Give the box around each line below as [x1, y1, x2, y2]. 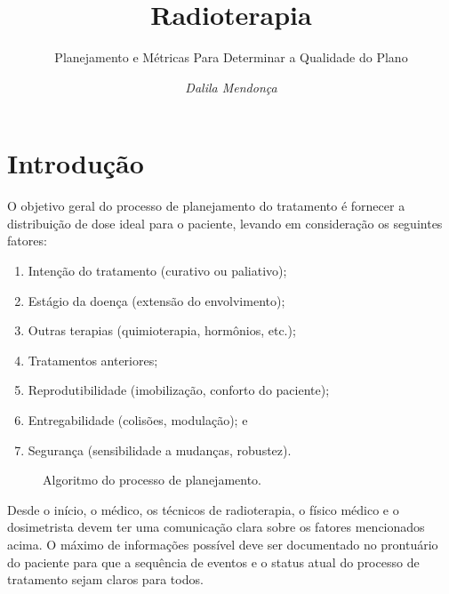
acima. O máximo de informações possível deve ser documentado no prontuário [7, 534, 438, 553]
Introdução [7, 145, 144, 181]
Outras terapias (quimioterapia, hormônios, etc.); [28, 321, 296, 340]
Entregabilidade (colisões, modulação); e [28, 411, 248, 429]
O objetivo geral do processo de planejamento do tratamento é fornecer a [7, 197, 405, 215]
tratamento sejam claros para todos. [7, 570, 204, 589]
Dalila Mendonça [185, 77, 277, 96]
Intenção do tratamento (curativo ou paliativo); [28, 261, 287, 280]
